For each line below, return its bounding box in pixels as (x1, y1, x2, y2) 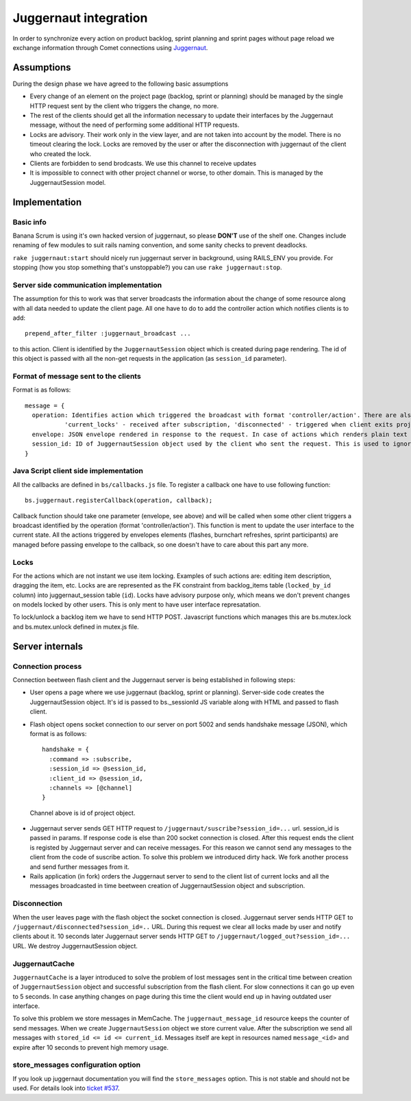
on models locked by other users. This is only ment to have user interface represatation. (12, 600, 262, 609)
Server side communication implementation (12, 280, 162, 290)
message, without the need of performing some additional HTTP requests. (29, 121, 240, 129)
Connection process (12, 661, 82, 671)
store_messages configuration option (12, 1060, 140, 1070)
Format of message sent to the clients (12, 371, 142, 381)
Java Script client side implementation (12, 466, 144, 476)
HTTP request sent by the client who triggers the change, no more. (29, 101, 219, 110)
